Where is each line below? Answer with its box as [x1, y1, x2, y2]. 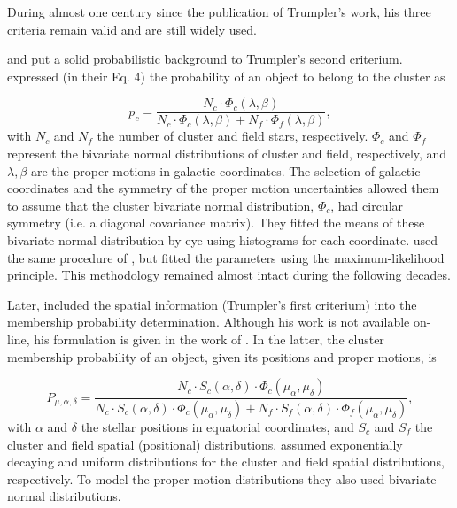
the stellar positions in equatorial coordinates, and [81, 418, 354, 436]
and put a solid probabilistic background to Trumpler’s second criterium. [7, 50, 403, 68]
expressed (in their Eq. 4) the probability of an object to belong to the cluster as [7, 66, 445, 85]
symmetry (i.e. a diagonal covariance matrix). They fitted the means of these [7, 213, 425, 232]
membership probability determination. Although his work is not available [7, 312, 410, 331]
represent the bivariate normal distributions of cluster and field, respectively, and [7, 144, 447, 163]
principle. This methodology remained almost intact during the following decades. [7, 266, 451, 284]
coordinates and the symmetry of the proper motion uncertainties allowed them [7, 179, 439, 197]
